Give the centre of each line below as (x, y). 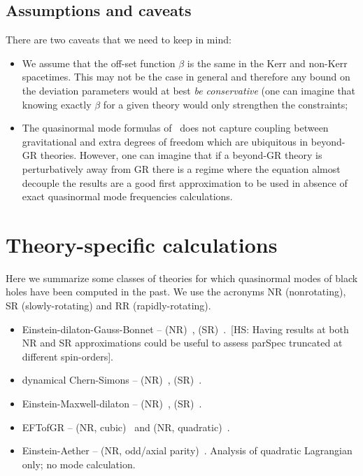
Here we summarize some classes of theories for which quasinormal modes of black (182, 278)
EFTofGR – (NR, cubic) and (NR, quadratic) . (126, 427)
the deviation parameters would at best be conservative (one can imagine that (189, 90)
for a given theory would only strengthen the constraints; (226, 104)
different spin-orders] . (67, 356)
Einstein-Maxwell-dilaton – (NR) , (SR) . (112, 404)
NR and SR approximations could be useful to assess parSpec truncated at (182, 343)
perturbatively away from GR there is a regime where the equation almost (181, 168)
